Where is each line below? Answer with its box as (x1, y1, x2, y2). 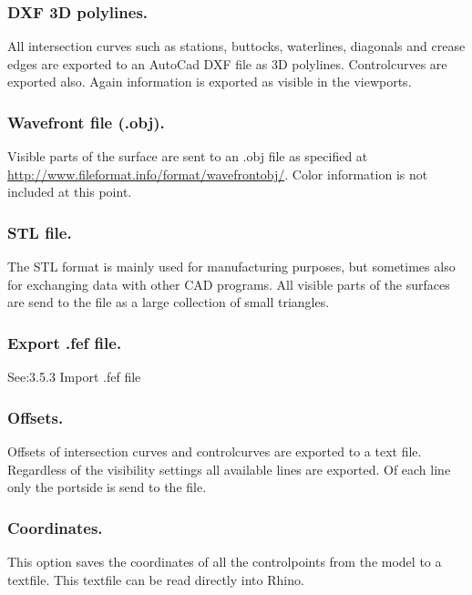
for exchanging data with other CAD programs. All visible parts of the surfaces (7, 274, 450, 293)
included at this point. (7, 182, 132, 201)
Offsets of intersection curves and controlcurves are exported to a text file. (7, 442, 422, 461)
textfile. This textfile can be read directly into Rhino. (7, 569, 304, 589)
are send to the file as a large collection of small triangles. (7, 292, 330, 312)
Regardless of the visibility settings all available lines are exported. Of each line (7, 459, 451, 478)
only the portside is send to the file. (7, 477, 207, 497)
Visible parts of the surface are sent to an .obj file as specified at (7, 147, 368, 166)
